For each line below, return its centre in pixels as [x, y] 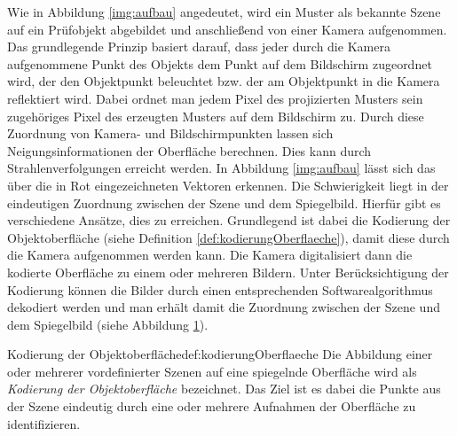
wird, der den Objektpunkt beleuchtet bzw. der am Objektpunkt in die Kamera [224, 81]
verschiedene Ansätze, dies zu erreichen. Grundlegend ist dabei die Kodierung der [229, 220]
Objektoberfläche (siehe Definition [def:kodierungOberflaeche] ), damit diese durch [228, 237]
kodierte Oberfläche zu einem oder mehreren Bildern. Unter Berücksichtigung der [228, 272]
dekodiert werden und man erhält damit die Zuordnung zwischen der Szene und [224, 307]
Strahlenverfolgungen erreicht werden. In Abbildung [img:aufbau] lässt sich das [221, 168]
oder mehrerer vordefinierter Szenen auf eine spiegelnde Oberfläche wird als [212, 371]
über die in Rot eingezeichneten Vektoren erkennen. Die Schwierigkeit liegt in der [228, 185]
